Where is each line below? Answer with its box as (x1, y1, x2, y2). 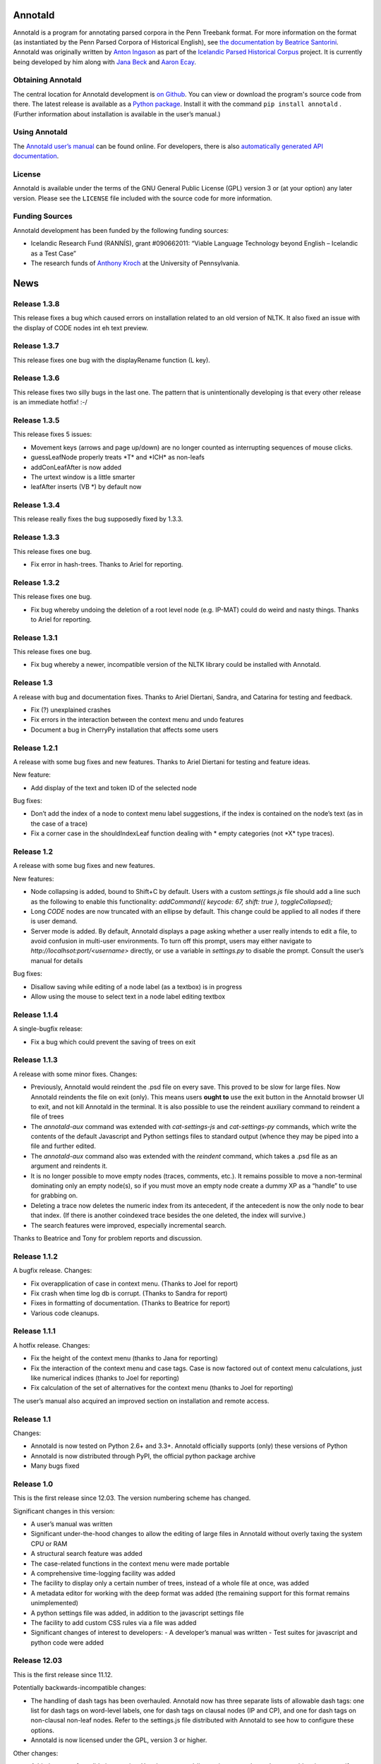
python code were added (30, 1638, 104, 1647)
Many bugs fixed (30, 1461, 80, 1470)
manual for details (30, 956, 83, 965)
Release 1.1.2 (13, 1251, 58, 1261)
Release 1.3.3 (13, 533, 60, 543)
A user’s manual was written (30, 1520, 113, 1528)
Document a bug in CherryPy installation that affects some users (30, 725, 219, 734)
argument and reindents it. (30, 1161, 108, 1171)
